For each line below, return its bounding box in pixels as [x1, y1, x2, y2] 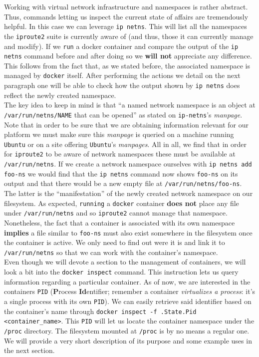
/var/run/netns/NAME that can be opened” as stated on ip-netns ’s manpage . [4, 109, 243, 119]
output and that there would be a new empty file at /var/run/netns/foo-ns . [4, 178, 242, 188]
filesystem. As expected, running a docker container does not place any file [4, 197, 239, 208]
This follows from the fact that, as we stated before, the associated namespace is [4, 60, 250, 70]
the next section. [4, 345, 55, 355]
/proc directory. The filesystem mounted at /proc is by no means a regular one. [4, 325, 250, 335]
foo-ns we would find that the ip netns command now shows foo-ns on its [4, 168, 238, 178]
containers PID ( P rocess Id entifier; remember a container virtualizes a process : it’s [4, 286, 256, 296]
